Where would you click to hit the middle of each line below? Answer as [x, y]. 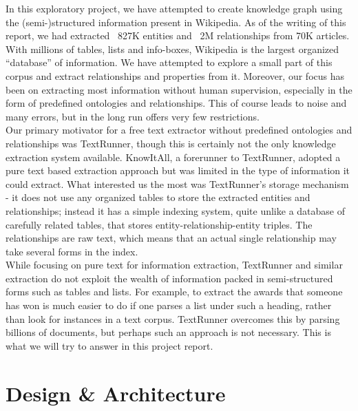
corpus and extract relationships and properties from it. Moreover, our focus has [175, 75]
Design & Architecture [116, 393]
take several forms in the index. [72, 251]
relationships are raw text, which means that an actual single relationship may [171, 238]
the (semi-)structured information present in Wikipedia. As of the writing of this [176, 22]
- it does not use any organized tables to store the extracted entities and [158, 197]
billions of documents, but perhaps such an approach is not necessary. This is [168, 332]
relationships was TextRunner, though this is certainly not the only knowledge [171, 143]
